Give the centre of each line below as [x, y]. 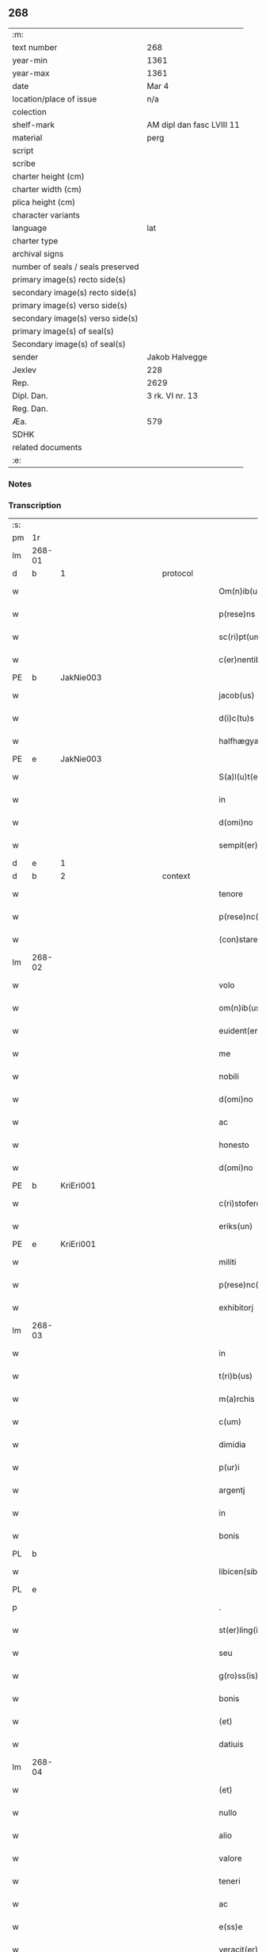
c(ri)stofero [240, 1203]
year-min [30, 60]
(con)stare [239, 940]
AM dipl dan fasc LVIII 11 [193, 125]
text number [35, 47]
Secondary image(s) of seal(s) [69, 344]
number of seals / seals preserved [76, 267]
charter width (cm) [47, 189]
